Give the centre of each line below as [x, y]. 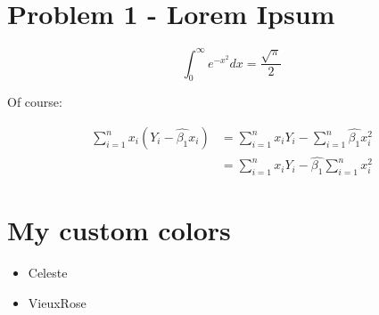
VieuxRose [57, 302]
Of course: [35, 102]
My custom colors [119, 230]
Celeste [48, 273]
